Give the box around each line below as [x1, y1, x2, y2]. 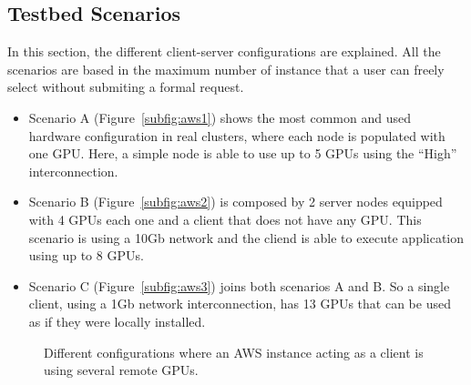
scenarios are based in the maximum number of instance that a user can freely [7, 59, 445, 78]
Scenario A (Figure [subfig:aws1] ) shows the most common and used [28, 107, 411, 127]
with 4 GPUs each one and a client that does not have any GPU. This [28, 209, 422, 228]
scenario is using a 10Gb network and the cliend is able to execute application [28, 228, 465, 247]
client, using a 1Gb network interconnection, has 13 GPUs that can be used [28, 294, 451, 313]
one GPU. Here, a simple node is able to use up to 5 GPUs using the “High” [28, 144, 457, 163]
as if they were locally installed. [28, 311, 206, 330]
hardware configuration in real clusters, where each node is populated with [28, 126, 445, 145]
